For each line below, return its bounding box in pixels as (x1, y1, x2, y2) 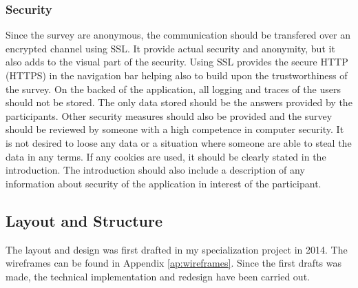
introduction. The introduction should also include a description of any (6, 163, 305, 177)
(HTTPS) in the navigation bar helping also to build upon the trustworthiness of (6, 68, 348, 82)
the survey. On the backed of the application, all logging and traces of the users (6, 81, 341, 96)
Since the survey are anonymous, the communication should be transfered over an (6, 28, 351, 42)
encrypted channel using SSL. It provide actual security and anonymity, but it (6, 41, 335, 55)
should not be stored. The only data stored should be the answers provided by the (6, 95, 352, 110)
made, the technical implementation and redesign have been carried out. (6, 269, 310, 283)
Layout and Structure (6, 209, 162, 231)
